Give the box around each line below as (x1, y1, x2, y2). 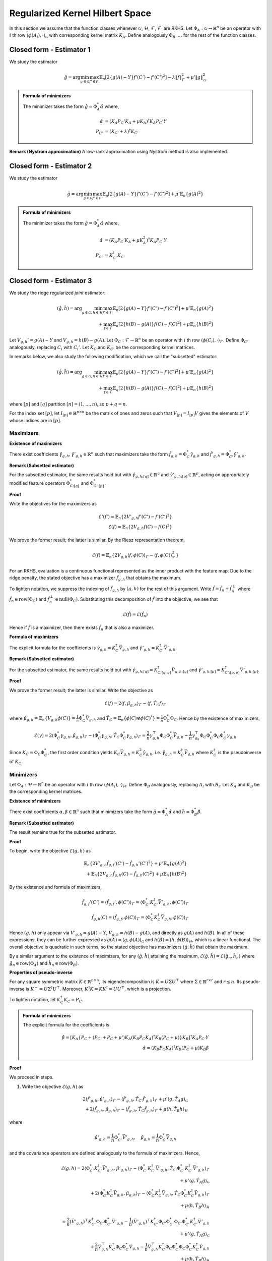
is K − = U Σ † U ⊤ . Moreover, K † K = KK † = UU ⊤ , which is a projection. (25, 985, 171, 992)
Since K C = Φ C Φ (9, 750, 45, 757)
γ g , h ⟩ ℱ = (126, 732, 146, 739)
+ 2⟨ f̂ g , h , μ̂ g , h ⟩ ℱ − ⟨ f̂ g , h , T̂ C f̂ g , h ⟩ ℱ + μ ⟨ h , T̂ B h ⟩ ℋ (85, 1106, 188, 1113)
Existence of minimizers (9, 797, 61, 804)
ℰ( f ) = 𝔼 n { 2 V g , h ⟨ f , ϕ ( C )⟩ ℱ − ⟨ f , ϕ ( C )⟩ (92, 552, 172, 559)
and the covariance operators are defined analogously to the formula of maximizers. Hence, (9, 1150, 200, 1156)
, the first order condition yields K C (47, 750, 120, 757)
